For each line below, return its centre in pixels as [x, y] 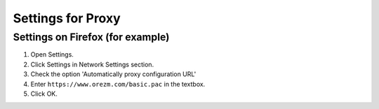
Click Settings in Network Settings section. [92, 64]
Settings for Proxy [67, 18]
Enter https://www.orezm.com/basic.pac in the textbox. [118, 84]
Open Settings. [52, 54]
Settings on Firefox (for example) [91, 37]
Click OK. [44, 94]
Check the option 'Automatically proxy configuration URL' [113, 74]
